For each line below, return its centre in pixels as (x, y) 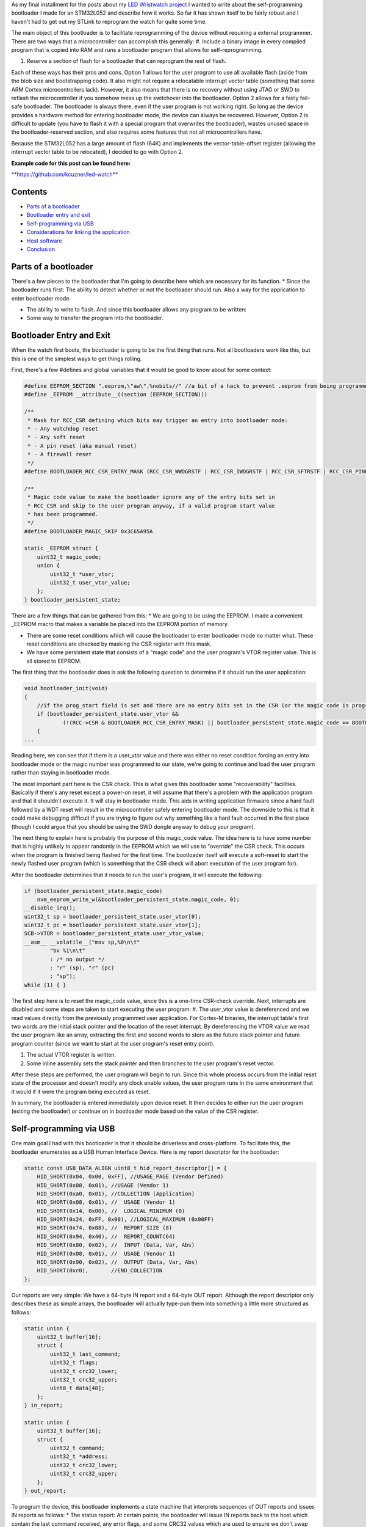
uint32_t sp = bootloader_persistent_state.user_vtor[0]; (113, 917)
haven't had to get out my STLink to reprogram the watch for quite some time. (109, 21)
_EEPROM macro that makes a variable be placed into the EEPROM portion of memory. (120, 624)
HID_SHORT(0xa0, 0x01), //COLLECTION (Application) (116, 1194)
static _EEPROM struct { (61, 548)
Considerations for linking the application (78, 232)
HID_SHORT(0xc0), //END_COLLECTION (100, 1271)
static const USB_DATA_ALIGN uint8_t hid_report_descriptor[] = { (125, 1168)
